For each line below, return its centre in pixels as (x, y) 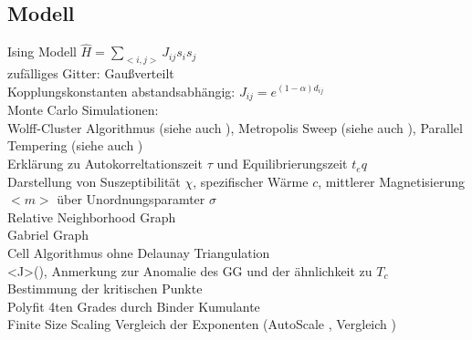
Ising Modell (42, 52)
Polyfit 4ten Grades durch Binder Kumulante (134, 306)
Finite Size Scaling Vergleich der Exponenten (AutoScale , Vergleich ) (202, 324)
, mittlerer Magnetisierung (392, 181)
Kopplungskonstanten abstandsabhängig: (121, 91)
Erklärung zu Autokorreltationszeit (105, 164)
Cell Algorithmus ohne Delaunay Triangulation (139, 253)
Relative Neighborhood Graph (92, 216)
